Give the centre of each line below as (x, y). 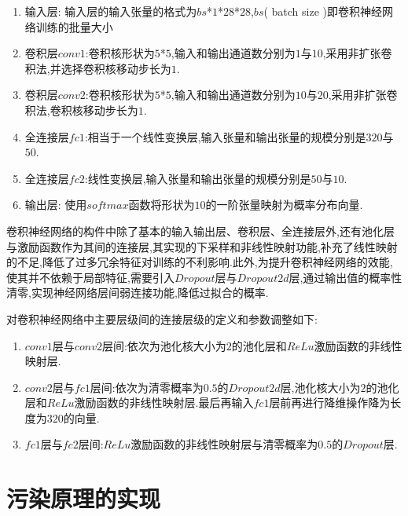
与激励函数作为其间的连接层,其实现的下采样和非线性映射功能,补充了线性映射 (202, 246)
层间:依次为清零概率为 (147, 387)
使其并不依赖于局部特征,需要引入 (90, 277)
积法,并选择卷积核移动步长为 (98, 68)
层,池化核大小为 (320, 387)
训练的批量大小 (74, 26)
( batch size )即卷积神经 (323, 11)
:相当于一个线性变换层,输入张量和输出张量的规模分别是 (225, 136)
